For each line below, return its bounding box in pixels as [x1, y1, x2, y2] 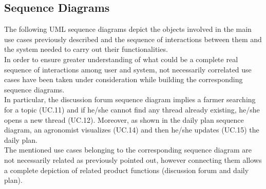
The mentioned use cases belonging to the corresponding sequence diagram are [4, 144, 252, 155]
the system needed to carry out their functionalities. [4, 44, 168, 54]
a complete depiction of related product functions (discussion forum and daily [4, 164, 249, 175]
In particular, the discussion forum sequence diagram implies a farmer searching [4, 94, 256, 105]
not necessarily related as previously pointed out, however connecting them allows [4, 154, 262, 165]
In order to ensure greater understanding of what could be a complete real [4, 53, 238, 64]
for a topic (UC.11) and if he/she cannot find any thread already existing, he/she [4, 104, 260, 115]
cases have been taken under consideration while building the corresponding [4, 74, 243, 85]
